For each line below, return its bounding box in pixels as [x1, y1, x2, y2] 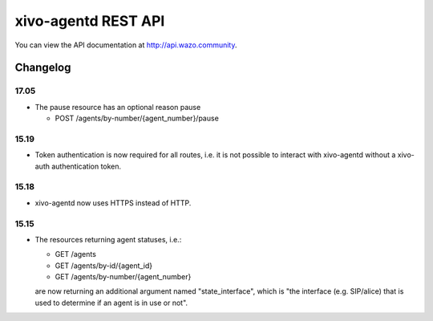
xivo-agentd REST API [14, 12, 165, 30]
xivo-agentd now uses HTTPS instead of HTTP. [34, 197, 192, 208]
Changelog [14, 61, 71, 75]
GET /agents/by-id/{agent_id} [55, 261, 152, 270]
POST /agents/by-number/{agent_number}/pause [55, 113, 220, 124]
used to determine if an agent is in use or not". [34, 298, 188, 307]
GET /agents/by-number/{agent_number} [55, 272, 192, 282]
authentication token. [51, 161, 122, 171]
